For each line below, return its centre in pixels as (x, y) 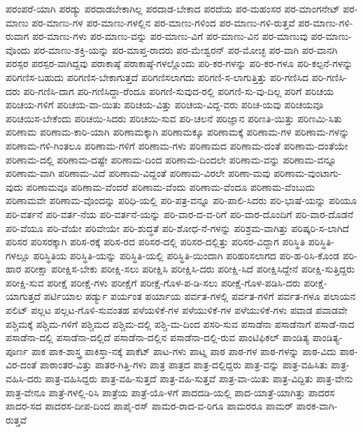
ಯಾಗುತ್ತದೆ (23, 296)
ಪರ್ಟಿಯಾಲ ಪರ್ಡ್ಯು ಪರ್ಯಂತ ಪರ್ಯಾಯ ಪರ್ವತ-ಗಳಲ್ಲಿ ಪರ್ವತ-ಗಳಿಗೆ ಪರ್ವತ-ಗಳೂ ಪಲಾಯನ (200, 296)
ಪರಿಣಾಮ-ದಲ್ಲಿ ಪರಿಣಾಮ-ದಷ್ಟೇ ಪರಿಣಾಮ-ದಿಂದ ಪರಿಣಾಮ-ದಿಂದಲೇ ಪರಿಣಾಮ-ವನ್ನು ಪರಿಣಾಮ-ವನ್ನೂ (171, 159)
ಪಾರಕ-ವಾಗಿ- (317, 406)
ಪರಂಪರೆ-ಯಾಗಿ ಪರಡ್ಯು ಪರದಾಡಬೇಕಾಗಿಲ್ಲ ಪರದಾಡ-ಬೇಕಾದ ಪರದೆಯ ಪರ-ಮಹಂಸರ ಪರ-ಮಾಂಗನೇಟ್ (173, 8)
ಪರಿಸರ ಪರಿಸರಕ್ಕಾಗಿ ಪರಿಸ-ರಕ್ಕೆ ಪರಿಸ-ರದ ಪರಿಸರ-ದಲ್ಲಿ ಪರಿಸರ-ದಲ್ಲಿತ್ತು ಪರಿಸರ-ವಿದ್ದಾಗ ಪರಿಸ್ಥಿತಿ (156, 242)
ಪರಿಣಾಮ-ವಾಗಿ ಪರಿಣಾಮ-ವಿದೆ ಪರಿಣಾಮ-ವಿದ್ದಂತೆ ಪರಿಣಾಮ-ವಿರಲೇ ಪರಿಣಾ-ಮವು (138, 173)
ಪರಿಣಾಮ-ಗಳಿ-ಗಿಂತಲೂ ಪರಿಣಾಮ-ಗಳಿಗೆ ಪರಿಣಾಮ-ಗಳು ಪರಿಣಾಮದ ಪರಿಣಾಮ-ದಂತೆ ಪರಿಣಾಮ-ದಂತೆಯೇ (177, 145)
